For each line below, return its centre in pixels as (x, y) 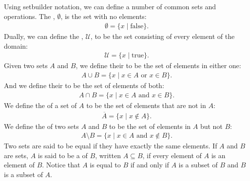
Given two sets (26, 65)
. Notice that (61, 165)
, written (108, 155)
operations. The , (29, 16)
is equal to (105, 165)
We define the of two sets (41, 126)
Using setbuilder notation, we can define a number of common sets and (110, 6)
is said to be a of (63, 155)
